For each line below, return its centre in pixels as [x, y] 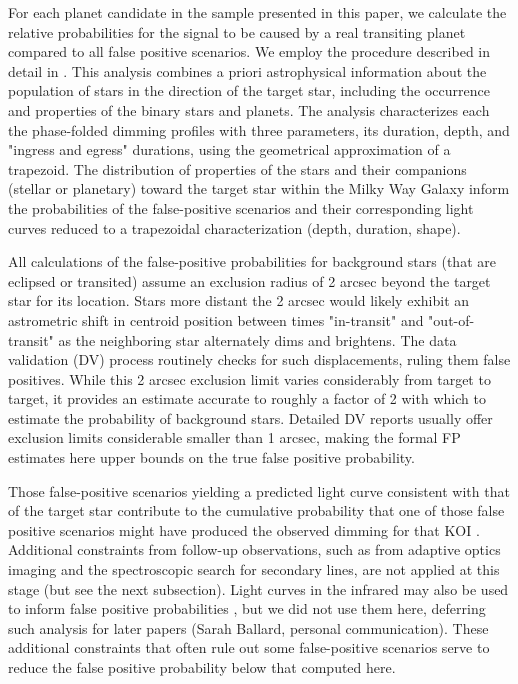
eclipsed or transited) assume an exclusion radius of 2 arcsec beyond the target [249, 280]
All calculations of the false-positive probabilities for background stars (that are [252, 261]
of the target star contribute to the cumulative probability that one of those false [256, 510]
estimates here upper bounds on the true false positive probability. [211, 457]
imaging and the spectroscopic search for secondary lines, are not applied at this [254, 569]
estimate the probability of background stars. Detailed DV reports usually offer [250, 417]
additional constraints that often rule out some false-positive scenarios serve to [249, 647]
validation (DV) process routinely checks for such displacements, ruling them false [259, 359]
